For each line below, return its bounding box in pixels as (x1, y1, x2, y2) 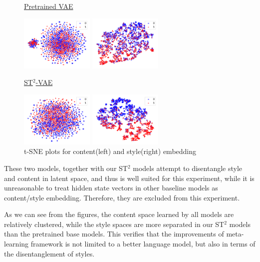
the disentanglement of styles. (4, 248, 95, 258)
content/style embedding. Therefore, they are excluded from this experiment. (4, 192, 240, 202)
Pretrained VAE (24, 1, 73, 11)
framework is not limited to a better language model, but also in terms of (30, 238, 256, 249)
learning (4, 238, 29, 249)
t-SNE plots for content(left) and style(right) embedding (24, 146, 197, 156)
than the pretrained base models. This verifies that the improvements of (4, 228, 224, 239)
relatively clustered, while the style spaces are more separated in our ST (4, 218, 225, 229)
